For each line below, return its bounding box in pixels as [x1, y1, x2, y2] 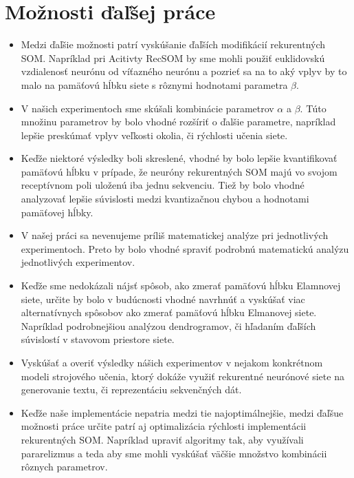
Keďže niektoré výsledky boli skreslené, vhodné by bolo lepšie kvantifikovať [21, 151, 338, 165]
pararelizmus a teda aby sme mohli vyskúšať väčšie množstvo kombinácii [21, 446, 327, 460]
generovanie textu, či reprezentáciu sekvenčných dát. [21, 382, 242, 397]
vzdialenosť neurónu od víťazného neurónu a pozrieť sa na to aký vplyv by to [21, 64, 347, 79]
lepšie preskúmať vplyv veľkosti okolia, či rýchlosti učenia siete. [21, 127, 288, 142]
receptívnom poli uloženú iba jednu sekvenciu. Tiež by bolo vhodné [21, 178, 305, 192]
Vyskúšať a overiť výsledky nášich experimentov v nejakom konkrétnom [21, 355, 323, 369]
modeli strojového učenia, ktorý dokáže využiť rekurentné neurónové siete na [21, 368, 344, 383]
